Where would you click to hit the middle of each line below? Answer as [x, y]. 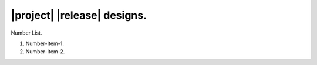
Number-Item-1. [45, 43]
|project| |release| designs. [79, 15]
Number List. [26, 33]
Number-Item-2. [45, 52]
